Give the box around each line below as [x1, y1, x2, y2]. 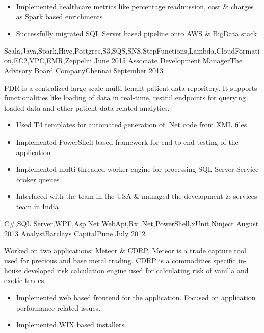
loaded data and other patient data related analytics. [4, 102, 170, 113]
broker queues [16, 173, 60, 184]
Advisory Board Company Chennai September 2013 [4, 65, 163, 75]
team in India [16, 200, 59, 211]
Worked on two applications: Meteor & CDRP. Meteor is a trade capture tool [4, 245, 246, 255]
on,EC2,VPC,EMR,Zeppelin [4, 55, 92, 66]
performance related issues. [16, 302, 101, 313]
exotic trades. [4, 275, 46, 286]
